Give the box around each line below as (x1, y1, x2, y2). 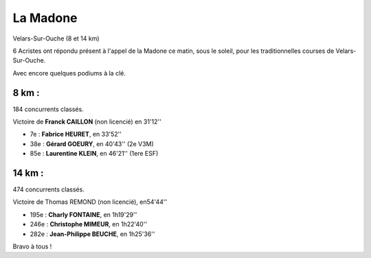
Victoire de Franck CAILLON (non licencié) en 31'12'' (12, 117, 161, 126)
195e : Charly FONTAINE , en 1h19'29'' (30, 210, 137, 219)
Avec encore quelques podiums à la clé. (12, 69, 126, 77)
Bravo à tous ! (12, 242, 52, 250)
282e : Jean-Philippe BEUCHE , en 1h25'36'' (30, 230, 155, 238)
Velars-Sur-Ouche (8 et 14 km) (12, 34, 100, 43)
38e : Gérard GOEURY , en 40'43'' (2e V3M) (30, 139, 154, 148)
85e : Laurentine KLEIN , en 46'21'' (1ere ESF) (30, 150, 159, 158)
